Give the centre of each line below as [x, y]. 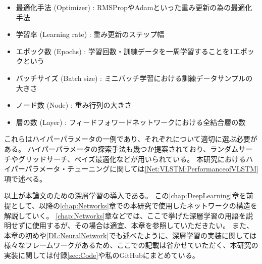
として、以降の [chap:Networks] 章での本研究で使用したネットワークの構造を [134, 205]
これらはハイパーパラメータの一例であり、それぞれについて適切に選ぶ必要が [131, 139]
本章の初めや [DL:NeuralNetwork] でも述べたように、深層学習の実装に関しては [130, 235]
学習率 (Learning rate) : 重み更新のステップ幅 [90, 34]
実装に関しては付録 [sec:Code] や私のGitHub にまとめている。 [102, 255]
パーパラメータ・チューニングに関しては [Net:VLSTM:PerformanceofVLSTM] [135, 169]
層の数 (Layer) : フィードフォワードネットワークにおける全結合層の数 [131, 122]
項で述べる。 [25, 178]
